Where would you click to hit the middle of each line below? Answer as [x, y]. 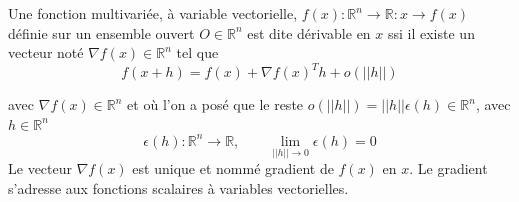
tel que [197, 52]
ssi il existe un [431, 32]
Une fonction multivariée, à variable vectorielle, [153, 13]
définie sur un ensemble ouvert [101, 32]
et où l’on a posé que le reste [215, 104]
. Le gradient [448, 168]
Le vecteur [40, 168]
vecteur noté [46, 52]
